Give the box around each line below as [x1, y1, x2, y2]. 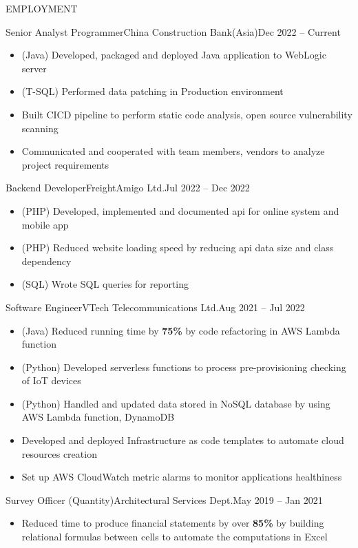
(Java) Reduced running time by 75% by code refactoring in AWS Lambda [21, 323, 340, 337]
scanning [21, 120, 59, 135]
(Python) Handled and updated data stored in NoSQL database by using [21, 396, 330, 410]
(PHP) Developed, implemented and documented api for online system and [21, 203, 339, 218]
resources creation [21, 446, 97, 461]
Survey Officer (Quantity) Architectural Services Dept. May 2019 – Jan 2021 [6, 492, 323, 507]
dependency [21, 253, 72, 268]
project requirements [21, 157, 109, 171]
